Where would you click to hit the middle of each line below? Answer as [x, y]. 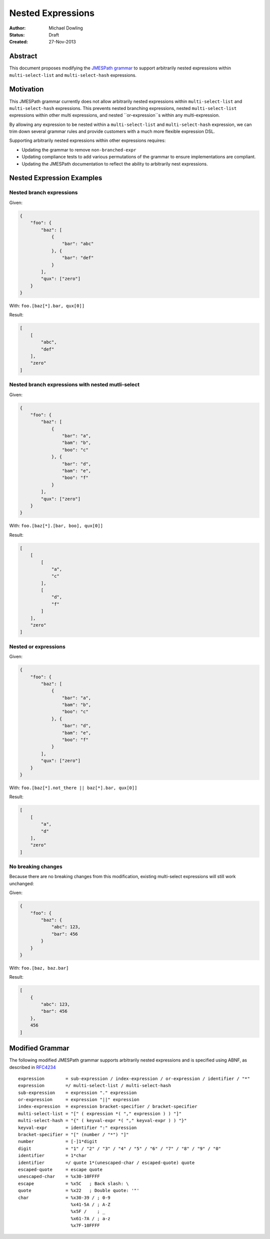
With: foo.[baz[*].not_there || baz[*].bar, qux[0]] [73, 788]
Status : [17, 34]
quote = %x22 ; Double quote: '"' [79, 1191]
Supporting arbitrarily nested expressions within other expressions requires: [87, 140]
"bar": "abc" [78, 244]
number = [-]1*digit [58, 1142]
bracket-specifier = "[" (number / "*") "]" [74, 1135]
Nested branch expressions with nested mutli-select [74, 385]
